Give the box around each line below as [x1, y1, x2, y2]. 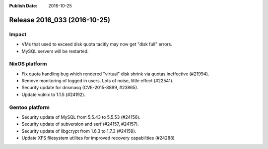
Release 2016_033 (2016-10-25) [9, 15, 110, 24]
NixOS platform [9, 60, 47, 67]
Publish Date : [9, 3, 38, 8]
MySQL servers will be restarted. [21, 48, 89, 54]
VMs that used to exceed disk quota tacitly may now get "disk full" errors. [21, 41, 172, 47]
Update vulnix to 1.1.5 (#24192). [21, 92, 85, 98]
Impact [9, 31, 27, 38]
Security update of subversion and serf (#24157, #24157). [21, 121, 139, 127]
